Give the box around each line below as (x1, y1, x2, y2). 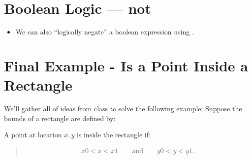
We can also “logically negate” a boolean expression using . (15, 27, 194, 37)
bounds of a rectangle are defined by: (4, 113, 116, 123)
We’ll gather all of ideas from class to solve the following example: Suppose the (4, 103, 242, 114)
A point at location (4, 129, 62, 140)
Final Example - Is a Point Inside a (4, 55, 248, 75)
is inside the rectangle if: (76, 129, 151, 140)
